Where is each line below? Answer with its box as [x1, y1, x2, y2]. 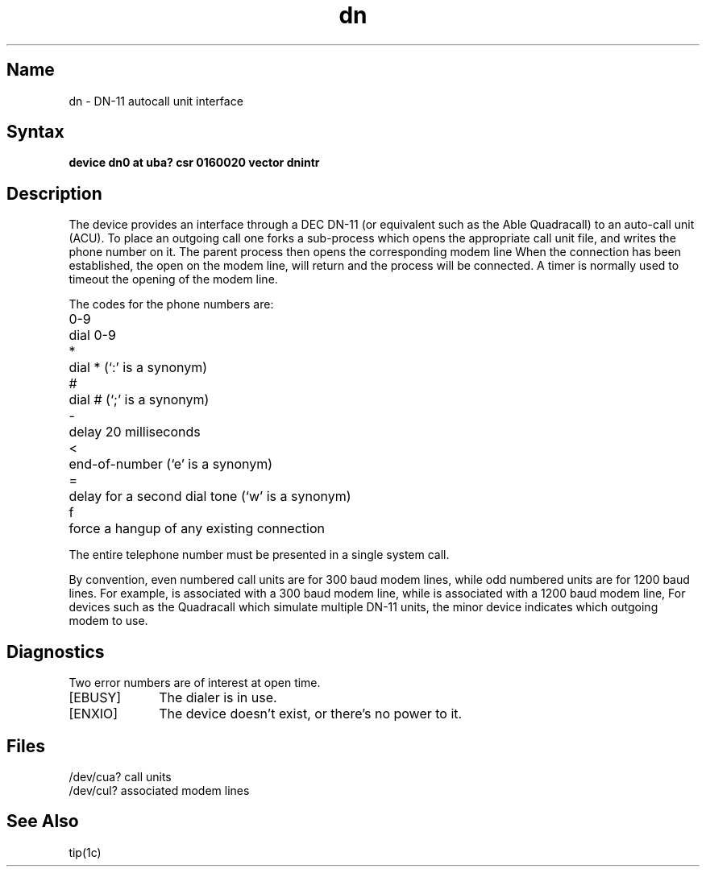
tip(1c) [69, 845, 102, 859]
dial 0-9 [69, 327, 116, 344]
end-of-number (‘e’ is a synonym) [69, 456, 273, 473]
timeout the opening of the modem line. [69, 272, 278, 287]
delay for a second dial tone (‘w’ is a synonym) [69, 488, 351, 505]
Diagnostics [6, 641, 105, 662]
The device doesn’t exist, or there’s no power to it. [159, 705, 463, 722]
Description [6, 183, 102, 204]
